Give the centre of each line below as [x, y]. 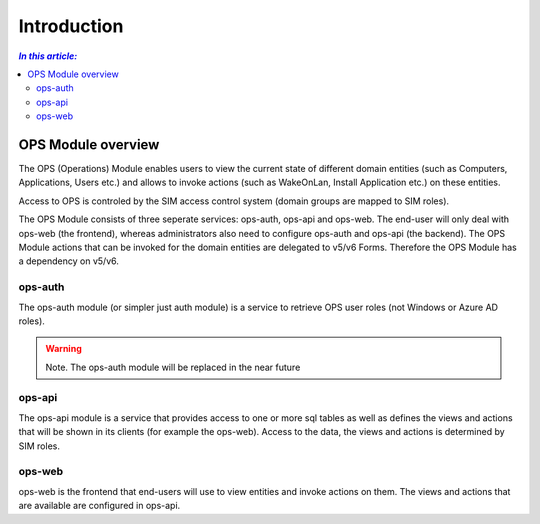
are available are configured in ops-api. [99, 506]
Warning [63, 349]
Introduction [71, 26]
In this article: [48, 56]
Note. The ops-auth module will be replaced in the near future [173, 367]
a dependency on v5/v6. [69, 261]
